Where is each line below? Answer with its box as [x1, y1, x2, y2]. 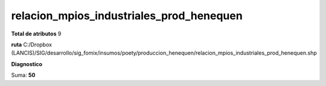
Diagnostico [11, 60, 42, 67]
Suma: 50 [11, 72, 36, 79]
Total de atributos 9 [11, 30, 62, 37]
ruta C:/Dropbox [11, 41, 53, 48]
